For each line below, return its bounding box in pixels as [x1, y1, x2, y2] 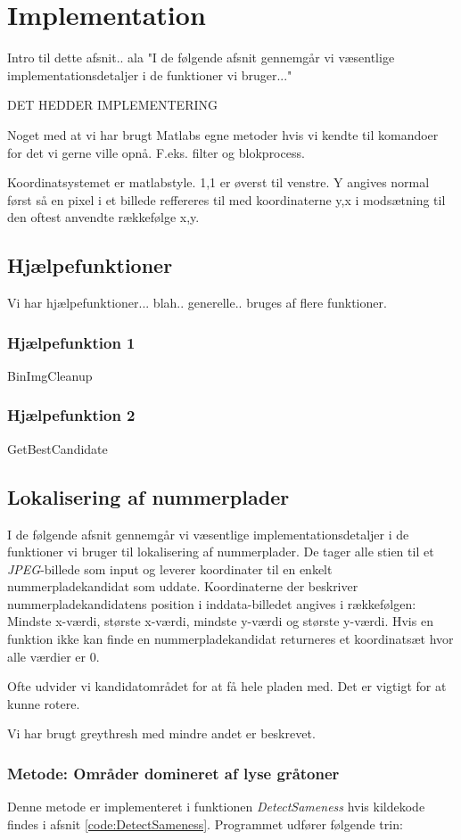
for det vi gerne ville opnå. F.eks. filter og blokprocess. [7, 143, 305, 161]
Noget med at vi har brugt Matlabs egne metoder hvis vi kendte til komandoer [7, 125, 439, 144]
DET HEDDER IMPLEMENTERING [7, 95, 218, 114]
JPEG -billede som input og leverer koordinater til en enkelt [7, 559, 333, 578]
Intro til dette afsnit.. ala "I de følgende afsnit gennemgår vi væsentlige [7, 48, 395, 67]
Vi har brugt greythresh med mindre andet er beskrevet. [7, 724, 316, 743]
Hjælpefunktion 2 [7, 404, 136, 426]
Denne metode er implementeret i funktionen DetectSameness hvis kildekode [7, 797, 425, 816]
